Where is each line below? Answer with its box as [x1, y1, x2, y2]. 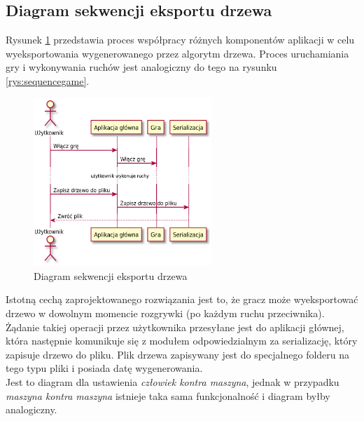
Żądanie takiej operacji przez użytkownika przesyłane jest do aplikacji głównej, [6, 319, 344, 334]
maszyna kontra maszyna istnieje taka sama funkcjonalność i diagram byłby [6, 388, 330, 403]
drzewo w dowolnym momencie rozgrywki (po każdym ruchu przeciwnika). [6, 306, 325, 321]
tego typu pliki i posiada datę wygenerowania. [6, 361, 203, 375]
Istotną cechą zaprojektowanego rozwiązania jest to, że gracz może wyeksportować [6, 292, 358, 307]
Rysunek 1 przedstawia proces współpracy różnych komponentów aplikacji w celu [6, 32, 355, 47]
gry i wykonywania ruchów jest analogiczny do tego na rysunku [6, 60, 277, 74]
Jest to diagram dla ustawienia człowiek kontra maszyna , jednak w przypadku [6, 374, 339, 389]
